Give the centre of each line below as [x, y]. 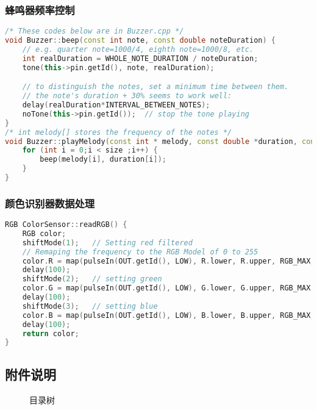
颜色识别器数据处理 [50, 203]
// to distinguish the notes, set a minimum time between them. [155, 87]
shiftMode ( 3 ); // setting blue [90, 306]
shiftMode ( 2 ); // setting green [92, 279]
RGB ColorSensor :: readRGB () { [66, 225]
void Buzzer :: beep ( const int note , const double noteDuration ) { [141, 41]
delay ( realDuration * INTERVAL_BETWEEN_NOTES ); [116, 105]
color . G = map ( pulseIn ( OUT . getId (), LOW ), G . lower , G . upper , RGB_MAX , [169, 288]
